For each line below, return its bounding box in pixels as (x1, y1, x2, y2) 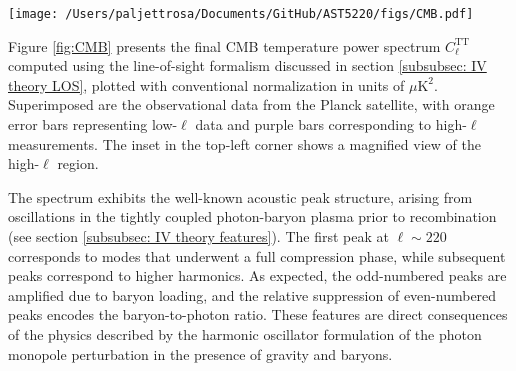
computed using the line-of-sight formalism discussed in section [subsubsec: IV (8, 55, 487, 76)
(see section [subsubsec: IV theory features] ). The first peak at (8, 226, 389, 246)
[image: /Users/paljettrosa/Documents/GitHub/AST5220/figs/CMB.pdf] (8, 7, 474, 21)
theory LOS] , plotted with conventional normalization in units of (8, 74, 405, 95)
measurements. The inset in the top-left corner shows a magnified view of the (8, 133, 481, 154)
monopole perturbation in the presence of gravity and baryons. (8, 343, 393, 364)
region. (57, 153, 99, 174)
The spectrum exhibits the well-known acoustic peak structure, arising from (8, 186, 473, 207)
